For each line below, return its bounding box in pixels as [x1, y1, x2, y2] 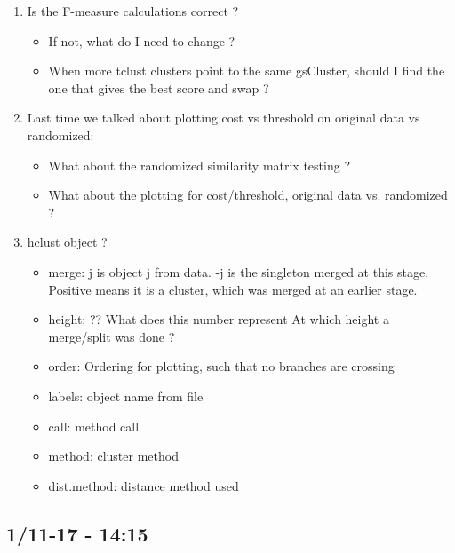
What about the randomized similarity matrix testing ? [48, 155, 350, 174]
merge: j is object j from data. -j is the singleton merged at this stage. [48, 262, 429, 280]
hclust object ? [27, 233, 108, 251]
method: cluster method [48, 446, 179, 465]
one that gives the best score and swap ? [48, 78, 269, 97]
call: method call [48, 416, 140, 435]
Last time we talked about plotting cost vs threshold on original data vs [27, 108, 420, 127]
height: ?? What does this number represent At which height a [48, 310, 389, 328]
